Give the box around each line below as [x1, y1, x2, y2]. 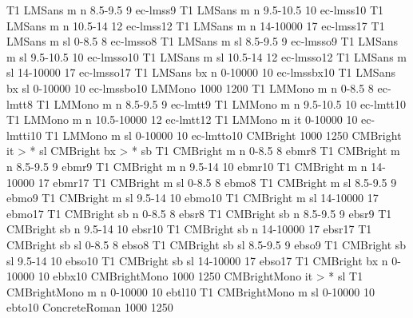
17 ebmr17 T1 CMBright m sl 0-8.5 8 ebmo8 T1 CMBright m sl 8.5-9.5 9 [38, 173, 397, 190]
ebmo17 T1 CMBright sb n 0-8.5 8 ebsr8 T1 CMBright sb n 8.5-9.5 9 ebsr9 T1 [6, 205, 392, 221]
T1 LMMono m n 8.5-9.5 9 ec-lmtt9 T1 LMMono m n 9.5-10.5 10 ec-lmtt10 [36, 95, 407, 112]
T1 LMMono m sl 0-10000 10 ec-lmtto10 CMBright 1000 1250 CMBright [45, 126, 402, 143]
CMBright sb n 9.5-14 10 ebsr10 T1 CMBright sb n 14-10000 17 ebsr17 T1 [6, 221, 372, 237]
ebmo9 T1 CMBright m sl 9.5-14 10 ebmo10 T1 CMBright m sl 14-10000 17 [6, 189, 379, 206]
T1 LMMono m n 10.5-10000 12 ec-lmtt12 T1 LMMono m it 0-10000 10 [6, 111, 358, 128]
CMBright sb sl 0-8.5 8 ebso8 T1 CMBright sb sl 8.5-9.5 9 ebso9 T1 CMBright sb [6, 236, 407, 252]
